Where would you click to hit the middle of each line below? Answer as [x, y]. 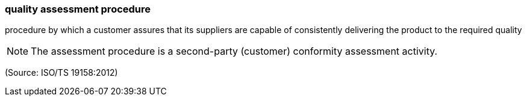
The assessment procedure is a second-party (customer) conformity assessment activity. [234, 51]
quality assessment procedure [78, 9]
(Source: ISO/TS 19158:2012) [61, 73]
